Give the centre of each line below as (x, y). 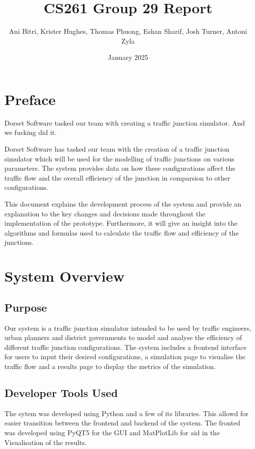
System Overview (64, 276)
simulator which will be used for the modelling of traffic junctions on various (119, 158)
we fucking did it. (31, 132)
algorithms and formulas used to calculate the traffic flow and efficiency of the (122, 232)
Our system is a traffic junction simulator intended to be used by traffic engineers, (128, 328)
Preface (30, 99)
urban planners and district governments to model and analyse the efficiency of (123, 337)
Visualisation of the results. (46, 442)
